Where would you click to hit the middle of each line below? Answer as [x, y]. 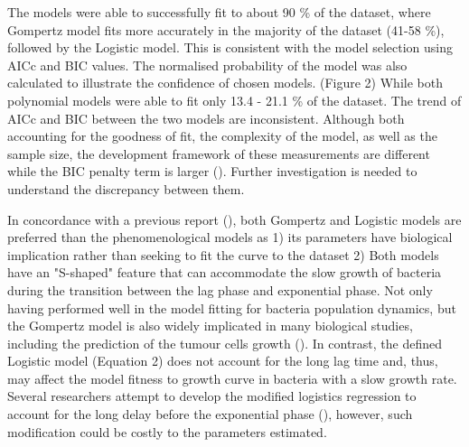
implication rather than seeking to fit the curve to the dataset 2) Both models [223, 254]
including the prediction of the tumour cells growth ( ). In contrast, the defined [225, 343]
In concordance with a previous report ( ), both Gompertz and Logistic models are [234, 219]
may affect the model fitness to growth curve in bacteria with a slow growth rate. [232, 378]
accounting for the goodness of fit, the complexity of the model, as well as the [222, 136]
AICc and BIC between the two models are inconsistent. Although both [206, 118]
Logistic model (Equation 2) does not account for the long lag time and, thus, [223, 361]
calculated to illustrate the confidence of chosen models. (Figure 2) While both [225, 83]
